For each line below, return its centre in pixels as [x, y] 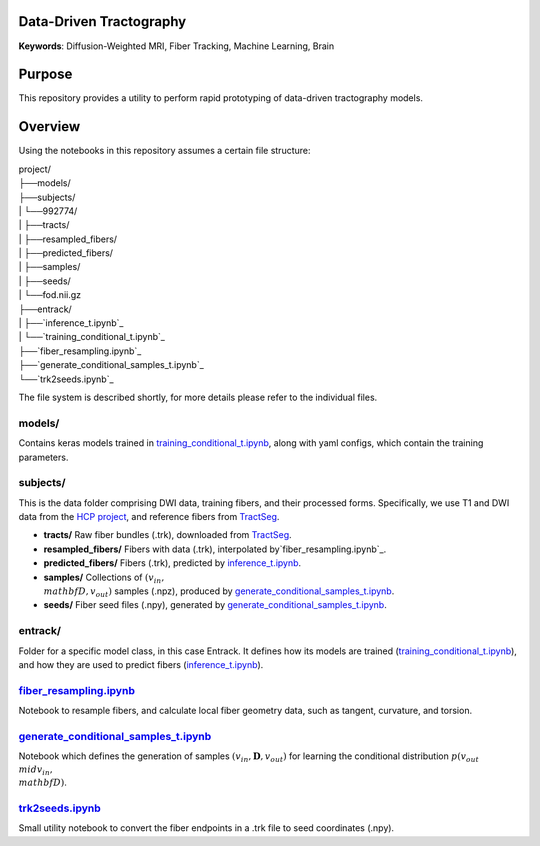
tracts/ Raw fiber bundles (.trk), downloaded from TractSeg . [167, 535]
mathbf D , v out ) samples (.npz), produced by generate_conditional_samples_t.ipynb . [219, 592]
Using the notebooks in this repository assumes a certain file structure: [164, 151]
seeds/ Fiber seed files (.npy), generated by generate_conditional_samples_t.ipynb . [215, 605]
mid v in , [36, 770]
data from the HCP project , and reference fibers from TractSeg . [149, 517]
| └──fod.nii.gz [50, 295]
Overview [49, 126]
